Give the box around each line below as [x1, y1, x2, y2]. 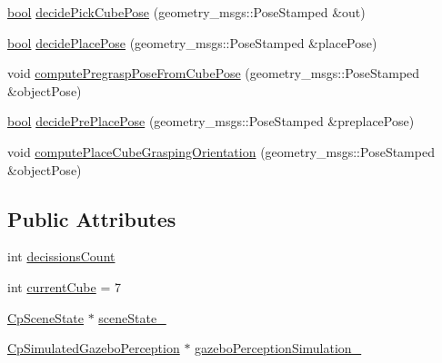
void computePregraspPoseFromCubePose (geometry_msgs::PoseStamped [7, 64, 420, 83]
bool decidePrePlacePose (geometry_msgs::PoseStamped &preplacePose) [7, 112, 415, 131]
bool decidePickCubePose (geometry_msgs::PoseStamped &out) [7, 3, 366, 21]
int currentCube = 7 [7, 277, 121, 296]
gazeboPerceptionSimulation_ [195, 338, 362, 358]
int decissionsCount [7, 247, 116, 266]
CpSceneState [7, 308, 84, 327]
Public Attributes [7, 204, 176, 232]
